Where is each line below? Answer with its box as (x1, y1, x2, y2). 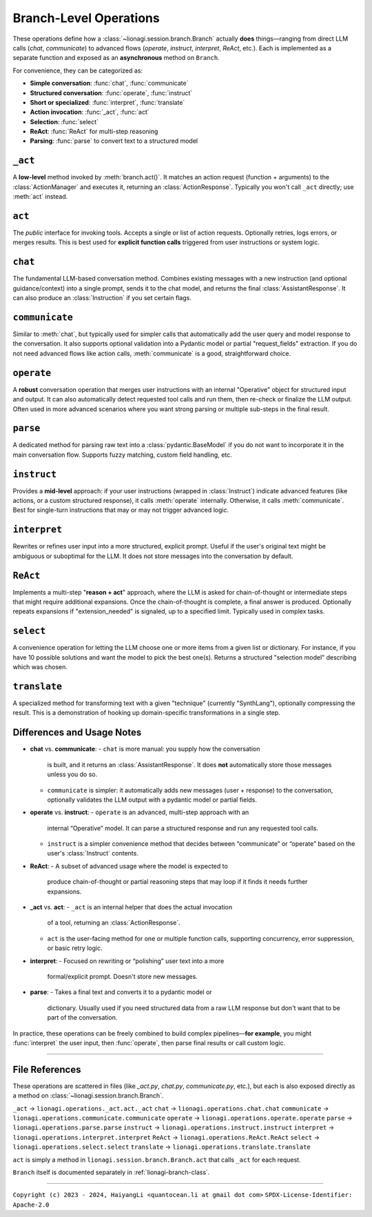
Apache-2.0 (12, 1200, 50, 1209)
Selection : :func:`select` (30, 117, 99, 126)
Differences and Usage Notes (12, 726, 142, 738)
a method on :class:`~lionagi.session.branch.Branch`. (12, 1091, 164, 1100)
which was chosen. (12, 663, 68, 671)
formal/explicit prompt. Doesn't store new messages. (47, 973, 198, 980)
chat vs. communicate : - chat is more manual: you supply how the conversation (30, 745, 260, 753)
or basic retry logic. (47, 944, 103, 952)
